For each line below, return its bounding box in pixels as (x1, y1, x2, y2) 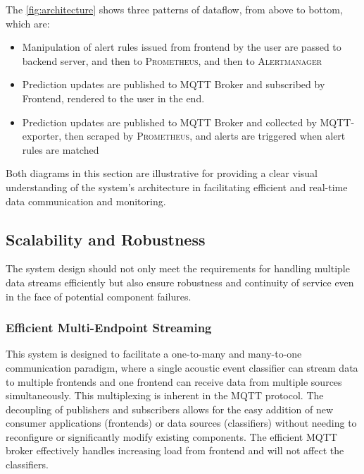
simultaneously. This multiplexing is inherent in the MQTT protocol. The (6, 388, 324, 403)
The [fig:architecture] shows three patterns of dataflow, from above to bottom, (6, 2, 343, 16)
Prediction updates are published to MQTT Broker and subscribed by (22, 77, 325, 92)
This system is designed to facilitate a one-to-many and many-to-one (6, 346, 302, 361)
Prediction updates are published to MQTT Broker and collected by (22, 114, 317, 129)
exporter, (22, 128, 62, 143)
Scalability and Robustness (6, 228, 206, 250)
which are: (6, 16, 50, 30)
